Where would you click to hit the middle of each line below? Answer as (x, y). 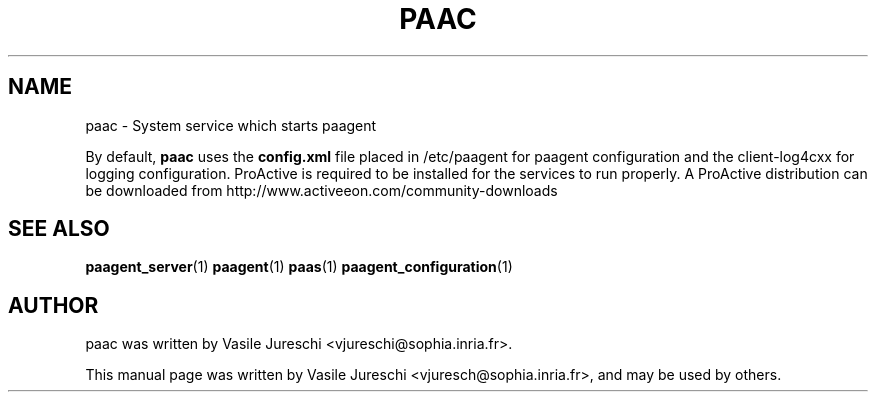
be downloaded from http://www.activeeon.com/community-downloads (321, 190)
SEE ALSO (59, 229)
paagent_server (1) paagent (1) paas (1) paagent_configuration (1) (299, 267)
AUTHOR (53, 305)
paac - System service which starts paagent (231, 125)
